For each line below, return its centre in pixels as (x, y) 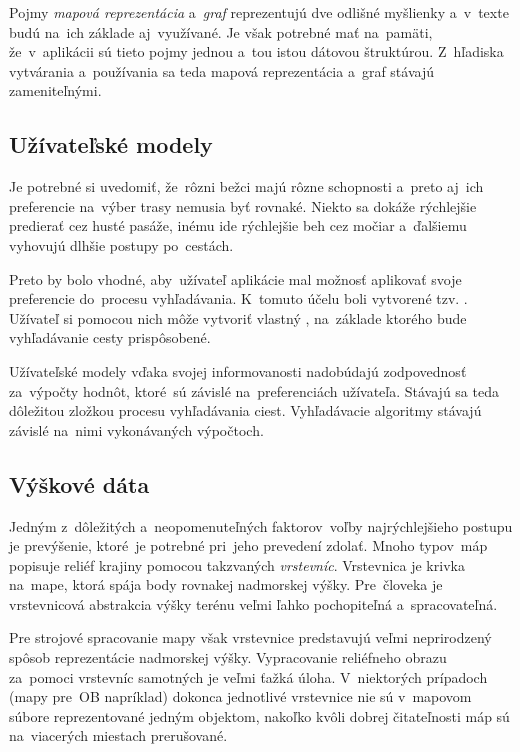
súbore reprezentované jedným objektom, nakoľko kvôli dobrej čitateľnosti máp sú (259, 715)
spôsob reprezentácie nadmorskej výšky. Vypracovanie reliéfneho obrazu (228, 657)
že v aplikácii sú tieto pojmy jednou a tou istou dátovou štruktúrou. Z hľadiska (256, 51)
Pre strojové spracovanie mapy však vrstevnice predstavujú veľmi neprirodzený (250, 637)
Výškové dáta (79, 483)
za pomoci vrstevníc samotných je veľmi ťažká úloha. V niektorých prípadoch (248, 676)
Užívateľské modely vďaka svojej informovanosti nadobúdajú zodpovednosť (238, 370)
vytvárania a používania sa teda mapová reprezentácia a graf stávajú (221, 70)
